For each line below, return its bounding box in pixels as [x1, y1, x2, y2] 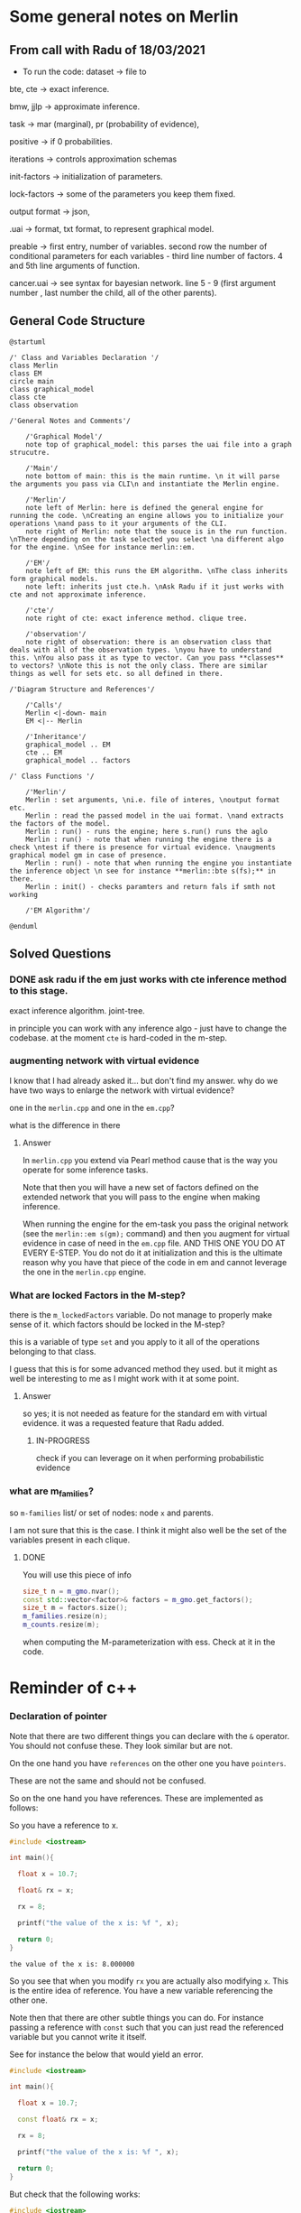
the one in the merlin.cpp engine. [22, 1266, 147, 1277]
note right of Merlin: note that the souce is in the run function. [25, 526, 288, 536]
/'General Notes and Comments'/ [9, 416, 131, 425]
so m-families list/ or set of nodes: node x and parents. [9, 1507, 214, 1518]
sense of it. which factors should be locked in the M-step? [9, 1319, 225, 1330]
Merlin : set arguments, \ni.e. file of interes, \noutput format [25, 795, 280, 804]
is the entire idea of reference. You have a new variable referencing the [9, 1985, 273, 1995]
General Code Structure [9, 313, 146, 329]
